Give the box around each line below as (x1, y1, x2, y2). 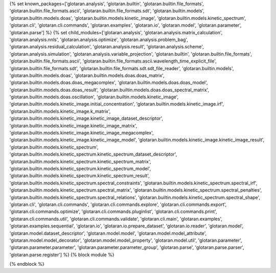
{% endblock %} (9, 261, 44, 267)
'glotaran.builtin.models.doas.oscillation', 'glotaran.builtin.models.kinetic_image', (9, 94, 179, 100)
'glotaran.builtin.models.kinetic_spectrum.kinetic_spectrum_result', (9, 173, 150, 179)
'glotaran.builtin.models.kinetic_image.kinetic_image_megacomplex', (9, 130, 154, 136)
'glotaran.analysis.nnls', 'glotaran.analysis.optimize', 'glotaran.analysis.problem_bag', (9, 36, 189, 43)
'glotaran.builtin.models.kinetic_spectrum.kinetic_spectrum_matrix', (9, 158, 151, 164)
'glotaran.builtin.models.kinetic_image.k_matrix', (9, 108, 111, 114)
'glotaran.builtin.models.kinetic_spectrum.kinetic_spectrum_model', (9, 165, 151, 172)
